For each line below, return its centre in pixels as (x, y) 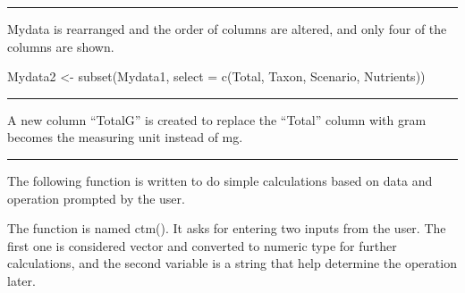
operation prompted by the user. (96, 198)
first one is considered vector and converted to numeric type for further (202, 245)
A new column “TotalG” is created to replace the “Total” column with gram (217, 119)
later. (21, 280)
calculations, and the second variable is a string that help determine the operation (232, 263)
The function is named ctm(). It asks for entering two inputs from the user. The (227, 228)
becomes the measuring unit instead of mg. (125, 137)
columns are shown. (61, 46)
